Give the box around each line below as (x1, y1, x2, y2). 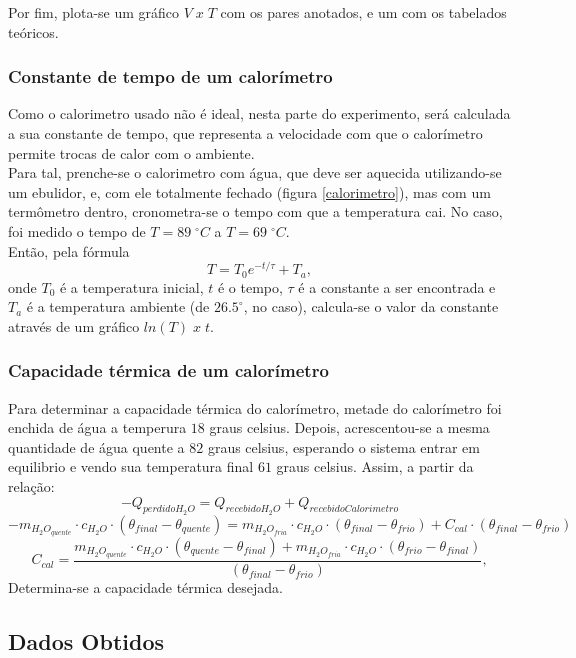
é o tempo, (217, 276, 283, 297)
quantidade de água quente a (8, 436, 185, 457)
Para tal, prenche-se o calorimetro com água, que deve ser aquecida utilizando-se (8, 162, 502, 183)
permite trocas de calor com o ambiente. (8, 142, 255, 163)
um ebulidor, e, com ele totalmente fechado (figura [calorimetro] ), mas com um (8, 181, 491, 202)
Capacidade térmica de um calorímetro (8, 358, 329, 383)
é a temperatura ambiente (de (26, 296, 210, 317)
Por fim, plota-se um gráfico (8, 2, 180, 22)
